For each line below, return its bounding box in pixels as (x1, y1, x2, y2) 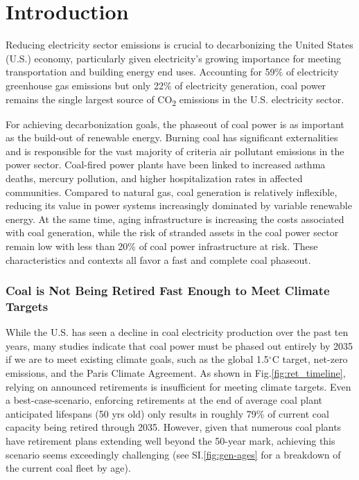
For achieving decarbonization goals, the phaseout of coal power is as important (6, 116, 344, 131)
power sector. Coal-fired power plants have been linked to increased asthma (6, 157, 326, 172)
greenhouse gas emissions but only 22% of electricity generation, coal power (6, 78, 326, 92)
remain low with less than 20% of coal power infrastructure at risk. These (6, 238, 318, 253)
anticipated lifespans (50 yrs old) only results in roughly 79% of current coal (6, 406, 329, 420)
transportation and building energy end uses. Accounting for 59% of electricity (6, 64, 339, 79)
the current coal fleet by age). (6, 461, 131, 475)
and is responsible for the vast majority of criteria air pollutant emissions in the (6, 143, 344, 158)
